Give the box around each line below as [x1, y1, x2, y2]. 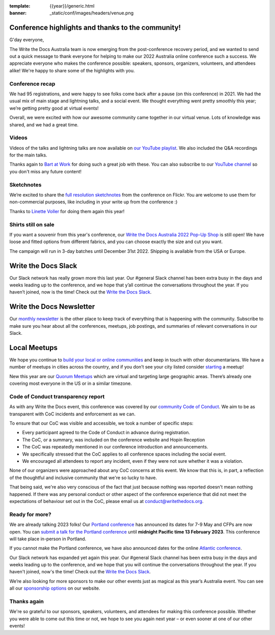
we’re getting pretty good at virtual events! [9, 105, 99, 111]
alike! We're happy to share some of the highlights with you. [9, 67, 135, 73]
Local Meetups [9, 343, 58, 352]
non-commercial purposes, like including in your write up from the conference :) [9, 199, 178, 205]
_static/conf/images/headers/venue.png [49, 10, 134, 16]
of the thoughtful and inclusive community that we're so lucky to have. [9, 474, 157, 481]
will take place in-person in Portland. [9, 536, 87, 542]
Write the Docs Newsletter [9, 302, 95, 311]
